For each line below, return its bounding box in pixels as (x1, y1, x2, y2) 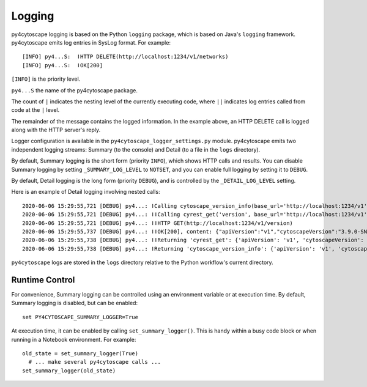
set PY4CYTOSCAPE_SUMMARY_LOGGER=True (22, 314, 139, 320)
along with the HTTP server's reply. (11, 126, 101, 134)
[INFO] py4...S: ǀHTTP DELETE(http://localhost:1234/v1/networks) (22, 53, 229, 61)
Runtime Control (11, 275, 75, 285)
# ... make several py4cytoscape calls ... (28, 358, 161, 366)
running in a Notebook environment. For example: (11, 336, 136, 343)
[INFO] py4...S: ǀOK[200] (22, 62, 103, 68)
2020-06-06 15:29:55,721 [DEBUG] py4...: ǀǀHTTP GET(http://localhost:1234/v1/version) (22, 219, 294, 226)
